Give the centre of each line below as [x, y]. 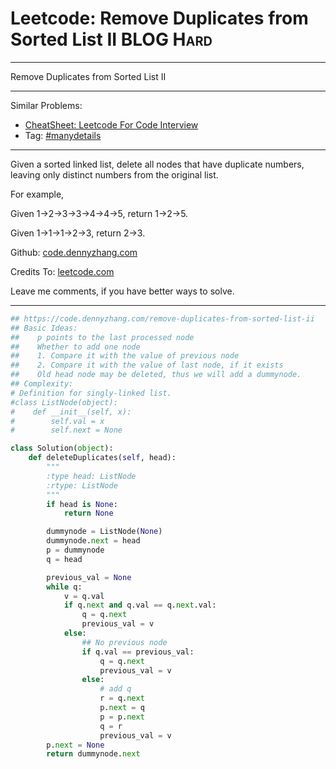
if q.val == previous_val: [138, 652]
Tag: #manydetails [63, 135]
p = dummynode [75, 550]
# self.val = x [57, 421]
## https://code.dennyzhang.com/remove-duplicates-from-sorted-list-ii [162, 318]
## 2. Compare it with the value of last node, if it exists [147, 365]
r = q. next [122, 698]
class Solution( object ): [62, 448]
